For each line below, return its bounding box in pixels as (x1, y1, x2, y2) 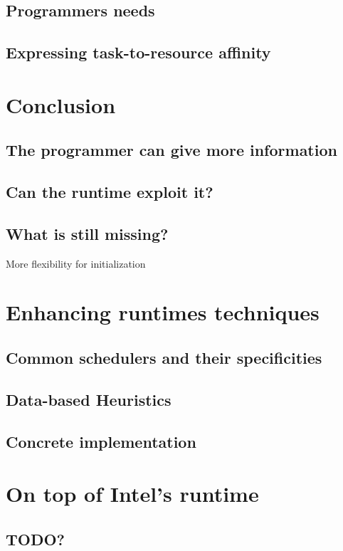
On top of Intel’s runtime (6, 479, 259, 508)
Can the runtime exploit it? (6, 181, 213, 203)
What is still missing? (6, 222, 169, 244)
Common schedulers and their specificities (6, 347, 322, 369)
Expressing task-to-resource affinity (6, 41, 271, 63)
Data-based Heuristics (6, 388, 171, 410)
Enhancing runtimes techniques (6, 298, 320, 327)
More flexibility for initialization (6, 256, 146, 271)
